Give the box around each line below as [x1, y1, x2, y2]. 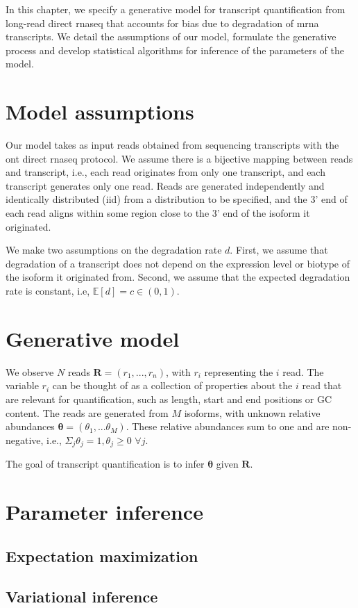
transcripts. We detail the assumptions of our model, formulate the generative [6, 29, 336, 44]
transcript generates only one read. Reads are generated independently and [6, 178, 325, 192]
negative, [6, 432, 44, 447]
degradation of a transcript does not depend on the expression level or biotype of [6, 256, 350, 270]
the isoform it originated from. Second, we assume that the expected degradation [6, 270, 350, 284]
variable [6, 378, 39, 393]
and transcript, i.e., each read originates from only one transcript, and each [6, 165, 325, 179]
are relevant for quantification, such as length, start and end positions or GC [6, 391, 332, 406]
